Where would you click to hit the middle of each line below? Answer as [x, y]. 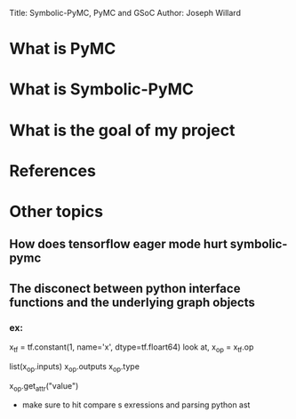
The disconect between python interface [125, 288]
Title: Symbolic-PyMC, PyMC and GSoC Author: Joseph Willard [125, 13]
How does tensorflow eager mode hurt [119, 244]
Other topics [56, 211]
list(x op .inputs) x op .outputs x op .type [75, 367]
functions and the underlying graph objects [132, 302]
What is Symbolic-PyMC [101, 89]
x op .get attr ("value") [44, 387]
